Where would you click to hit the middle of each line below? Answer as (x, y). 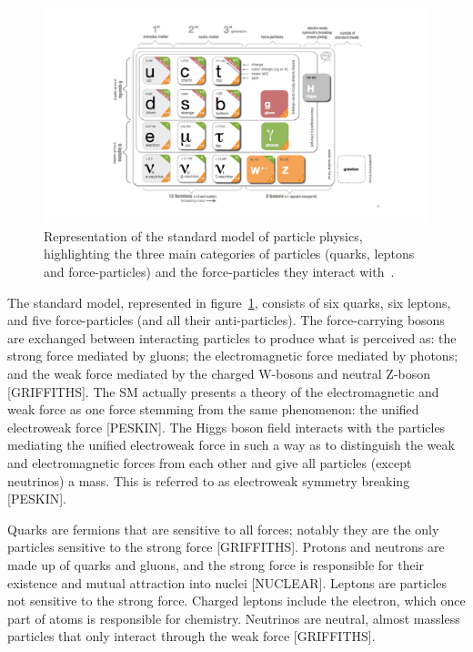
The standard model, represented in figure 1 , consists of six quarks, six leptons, (229, 302)
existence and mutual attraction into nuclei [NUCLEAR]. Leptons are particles (227, 582)
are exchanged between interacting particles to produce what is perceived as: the (232, 337)
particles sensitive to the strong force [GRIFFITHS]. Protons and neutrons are (226, 547)
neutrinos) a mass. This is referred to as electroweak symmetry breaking (209, 480)
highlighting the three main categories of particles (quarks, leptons (229, 254)
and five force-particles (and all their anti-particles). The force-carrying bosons (226, 320)
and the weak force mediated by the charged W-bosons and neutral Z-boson (219, 373)
